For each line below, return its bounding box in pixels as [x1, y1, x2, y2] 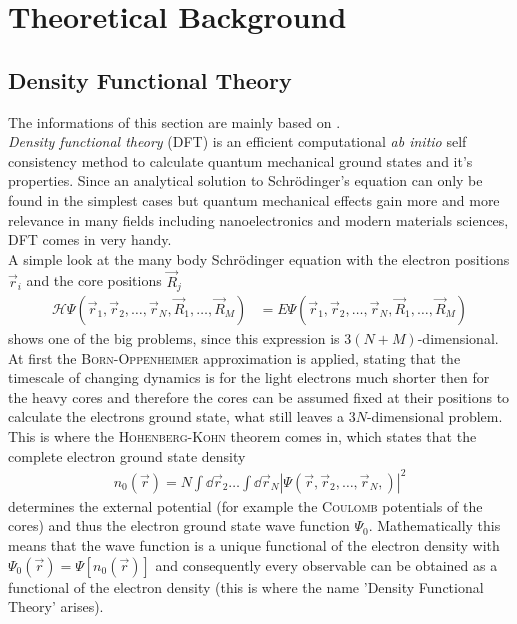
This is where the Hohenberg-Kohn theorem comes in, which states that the [8, 426, 477, 446]
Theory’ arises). [8, 596, 104, 617]
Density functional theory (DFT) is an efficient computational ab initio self [8, 131, 467, 152]
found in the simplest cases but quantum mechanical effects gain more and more [8, 189, 500, 210]
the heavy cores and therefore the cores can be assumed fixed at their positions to [8, 386, 510, 407]
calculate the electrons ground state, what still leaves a [8, 406, 344, 427]
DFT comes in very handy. [8, 229, 172, 250]
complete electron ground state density [8, 445, 246, 466]
